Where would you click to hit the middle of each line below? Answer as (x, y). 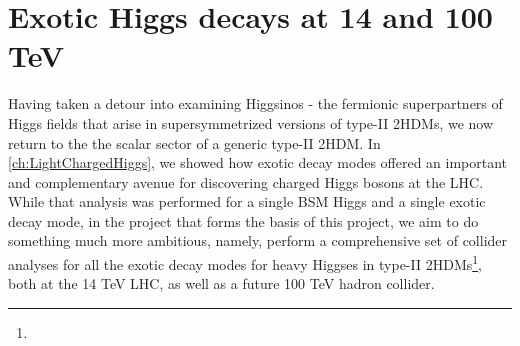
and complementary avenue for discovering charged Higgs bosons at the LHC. (246, 181)
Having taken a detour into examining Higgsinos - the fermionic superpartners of (255, 103)
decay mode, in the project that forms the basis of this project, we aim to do (243, 220)
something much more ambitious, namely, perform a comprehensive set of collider (258, 240)
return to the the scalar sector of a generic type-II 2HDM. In (194, 142)
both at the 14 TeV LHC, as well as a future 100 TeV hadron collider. (221, 283)
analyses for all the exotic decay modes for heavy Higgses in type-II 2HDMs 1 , (245, 262)
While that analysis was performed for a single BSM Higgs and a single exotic (247, 201)
